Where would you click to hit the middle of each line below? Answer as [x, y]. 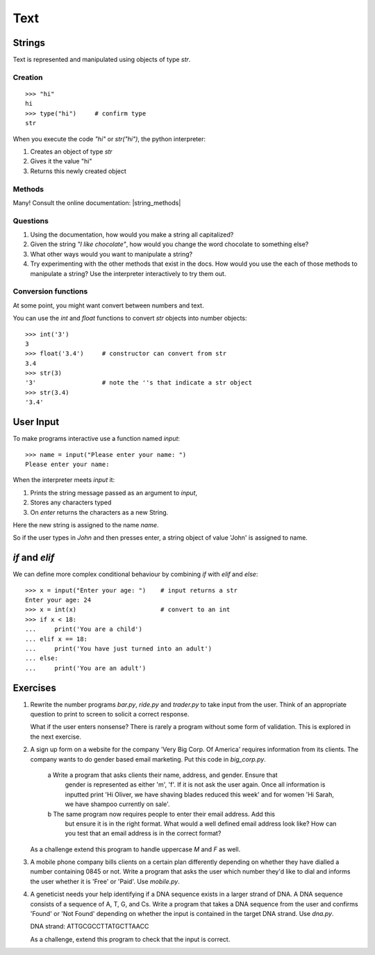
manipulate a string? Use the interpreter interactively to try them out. [128, 273]
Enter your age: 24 [58, 600]
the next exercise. [56, 737]
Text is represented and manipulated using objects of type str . [102, 60]
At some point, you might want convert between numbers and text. [108, 305]
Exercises [35, 688]
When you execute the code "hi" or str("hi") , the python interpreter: [109, 138]
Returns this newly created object [78, 171]
